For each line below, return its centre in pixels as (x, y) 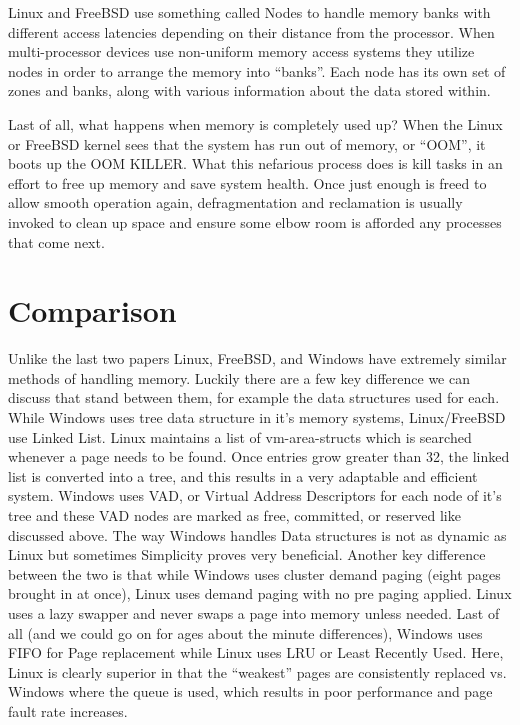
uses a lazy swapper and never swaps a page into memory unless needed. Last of (254, 612)
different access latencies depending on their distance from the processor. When (251, 31)
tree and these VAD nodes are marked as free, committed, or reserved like (234, 515)
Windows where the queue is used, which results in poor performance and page (250, 691)
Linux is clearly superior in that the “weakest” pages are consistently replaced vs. (257, 671)
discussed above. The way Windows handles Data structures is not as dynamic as (257, 534)
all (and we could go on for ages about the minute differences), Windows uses (245, 632)
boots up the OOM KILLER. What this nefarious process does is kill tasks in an (255, 163)
